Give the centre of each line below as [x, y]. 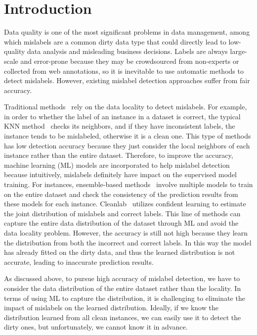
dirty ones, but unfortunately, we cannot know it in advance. [96, 327]
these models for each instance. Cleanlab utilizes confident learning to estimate [125, 204]
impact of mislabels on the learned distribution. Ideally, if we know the [111, 308]
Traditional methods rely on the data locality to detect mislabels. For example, [126, 107]
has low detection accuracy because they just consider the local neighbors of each [127, 145]
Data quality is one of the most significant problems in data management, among [127, 32]
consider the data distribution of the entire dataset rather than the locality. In [123, 288]
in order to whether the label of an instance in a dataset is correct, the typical [122, 116]
